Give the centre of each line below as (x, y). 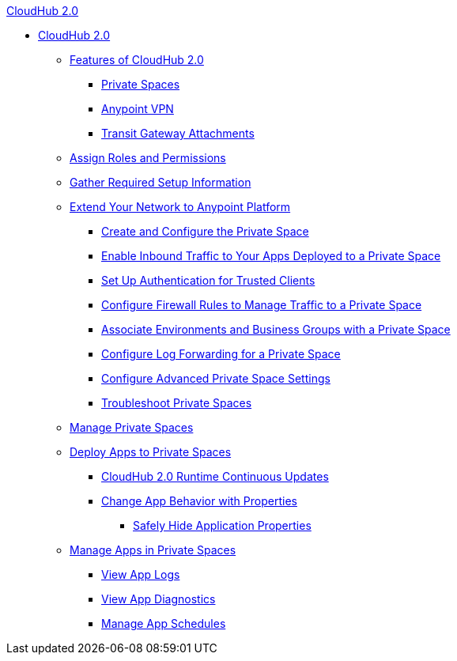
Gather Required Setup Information (161, 182)
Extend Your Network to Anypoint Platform (180, 207)
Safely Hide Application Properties (222, 525)
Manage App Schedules (164, 623)
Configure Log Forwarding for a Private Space (221, 354)
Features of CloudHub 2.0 (137, 60)
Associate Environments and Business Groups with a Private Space (276, 329)
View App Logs (141, 574)
